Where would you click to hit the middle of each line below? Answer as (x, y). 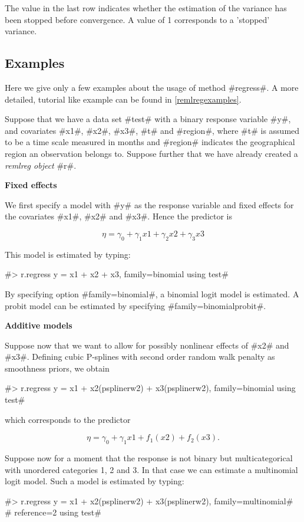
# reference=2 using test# (53, 512)
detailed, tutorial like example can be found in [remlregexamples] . (123, 99)
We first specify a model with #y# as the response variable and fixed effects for (149, 204)
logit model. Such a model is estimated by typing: (95, 481)
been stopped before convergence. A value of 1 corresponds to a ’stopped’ (137, 19)
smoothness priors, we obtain (57, 368)
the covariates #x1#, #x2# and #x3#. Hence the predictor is (118, 216)
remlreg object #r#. (41, 165)
